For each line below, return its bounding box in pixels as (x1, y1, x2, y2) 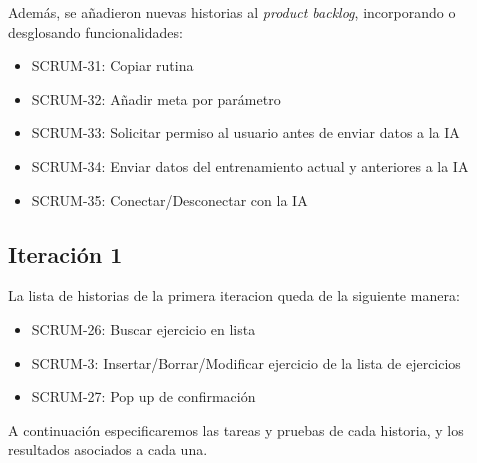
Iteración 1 (8, 238, 123, 269)
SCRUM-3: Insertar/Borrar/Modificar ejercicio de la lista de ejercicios (31, 352, 461, 373)
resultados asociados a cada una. (8, 439, 208, 460)
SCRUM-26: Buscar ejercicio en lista (31, 318, 256, 339)
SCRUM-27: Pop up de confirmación (31, 386, 256, 407)
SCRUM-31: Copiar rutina (31, 55, 194, 76)
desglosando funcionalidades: (8, 21, 183, 42)
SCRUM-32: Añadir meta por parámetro (31, 88, 281, 109)
